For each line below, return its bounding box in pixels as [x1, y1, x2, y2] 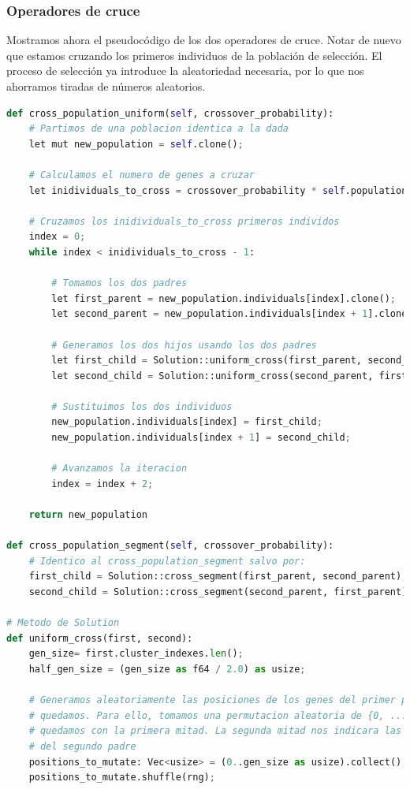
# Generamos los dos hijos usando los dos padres [51, 339, 317, 351]
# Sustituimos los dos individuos [51, 400, 233, 412]
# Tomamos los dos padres [51, 277, 188, 289]
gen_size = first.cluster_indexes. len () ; [28, 648, 244, 660]
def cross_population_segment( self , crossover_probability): [6, 540, 334, 552]
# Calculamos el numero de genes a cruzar [28, 169, 255, 181]
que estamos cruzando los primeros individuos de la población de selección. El [6, 47, 382, 63]
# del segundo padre [28, 740, 136, 752]
